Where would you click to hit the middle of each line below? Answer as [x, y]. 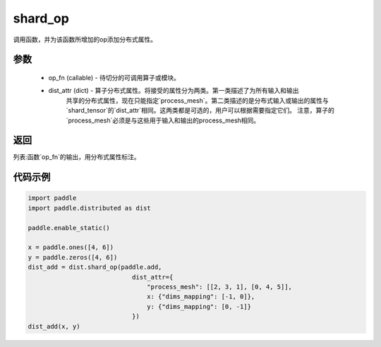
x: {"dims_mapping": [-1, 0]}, [201, 297]
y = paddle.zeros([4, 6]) [73, 257]
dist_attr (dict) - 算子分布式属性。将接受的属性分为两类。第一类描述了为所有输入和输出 [174, 91]
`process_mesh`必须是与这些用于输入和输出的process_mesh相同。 [163, 120]
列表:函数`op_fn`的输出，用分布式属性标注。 [77, 157]
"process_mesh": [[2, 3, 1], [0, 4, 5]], [220, 286]
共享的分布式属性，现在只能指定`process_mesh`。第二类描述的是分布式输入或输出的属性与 [197, 100]
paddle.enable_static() [69, 228]
